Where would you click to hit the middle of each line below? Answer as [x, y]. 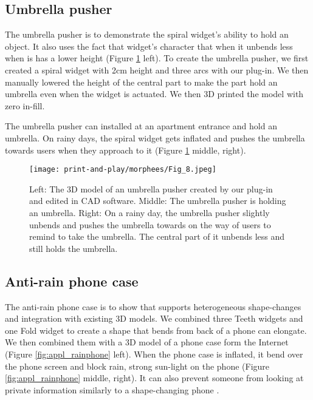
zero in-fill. [25, 105]
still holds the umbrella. [74, 248]
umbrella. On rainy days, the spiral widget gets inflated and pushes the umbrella [155, 137]
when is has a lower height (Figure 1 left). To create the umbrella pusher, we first [157, 58]
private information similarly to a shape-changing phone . [112, 389]
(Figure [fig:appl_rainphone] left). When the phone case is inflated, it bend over [154, 354]
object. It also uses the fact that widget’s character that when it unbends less [149, 46]
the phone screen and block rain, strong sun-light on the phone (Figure [137, 366]
